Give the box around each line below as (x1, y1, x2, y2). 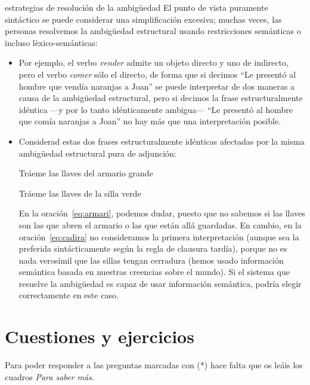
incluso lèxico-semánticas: (5, 36, 98, 48)
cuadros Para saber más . (5, 370, 94, 383)
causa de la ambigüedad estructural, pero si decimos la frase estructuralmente (18, 91, 303, 104)
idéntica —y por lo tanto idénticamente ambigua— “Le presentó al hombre (18, 103, 293, 115)
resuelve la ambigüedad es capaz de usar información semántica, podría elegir (18, 277, 302, 289)
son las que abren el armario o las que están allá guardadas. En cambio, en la (18, 218, 302, 231)
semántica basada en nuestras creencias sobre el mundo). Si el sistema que (18, 265, 290, 278)
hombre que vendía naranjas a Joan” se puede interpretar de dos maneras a (18, 80, 295, 92)
